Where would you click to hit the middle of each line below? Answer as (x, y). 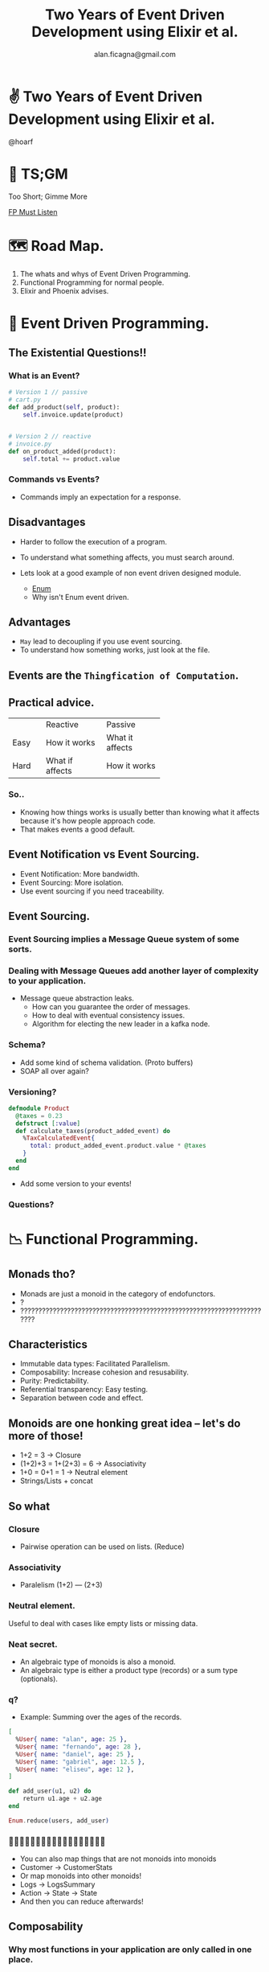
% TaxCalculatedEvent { (59, 1138)
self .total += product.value (71, 459)
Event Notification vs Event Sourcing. (104, 855)
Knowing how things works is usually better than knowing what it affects (139, 812)
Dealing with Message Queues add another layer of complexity (134, 971)
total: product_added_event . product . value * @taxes (118, 1146)
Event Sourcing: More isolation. (71, 882)
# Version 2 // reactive (50, 436)
